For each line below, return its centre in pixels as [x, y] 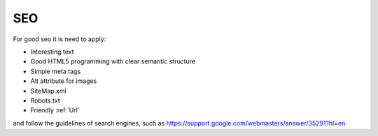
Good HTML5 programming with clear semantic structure [113, 61]
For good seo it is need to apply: [59, 39]
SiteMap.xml [48, 91]
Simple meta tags [56, 71]
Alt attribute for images [64, 81]
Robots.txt [45, 100]
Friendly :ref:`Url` [55, 110]
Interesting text [52, 52]
